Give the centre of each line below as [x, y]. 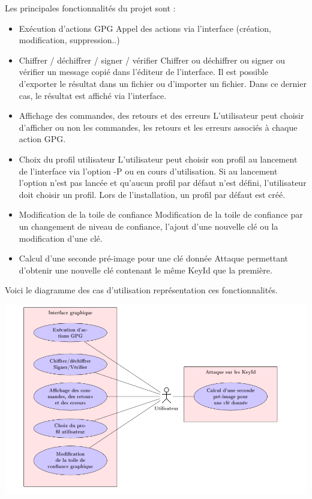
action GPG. [42, 139]
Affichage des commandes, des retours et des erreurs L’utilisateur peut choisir [161, 115]
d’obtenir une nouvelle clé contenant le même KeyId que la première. [145, 270]
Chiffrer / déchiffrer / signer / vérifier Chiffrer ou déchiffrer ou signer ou [152, 60]
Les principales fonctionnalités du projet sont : [90, 8]
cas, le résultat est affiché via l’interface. [93, 95]
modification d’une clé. [61, 238]
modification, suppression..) [69, 40]
